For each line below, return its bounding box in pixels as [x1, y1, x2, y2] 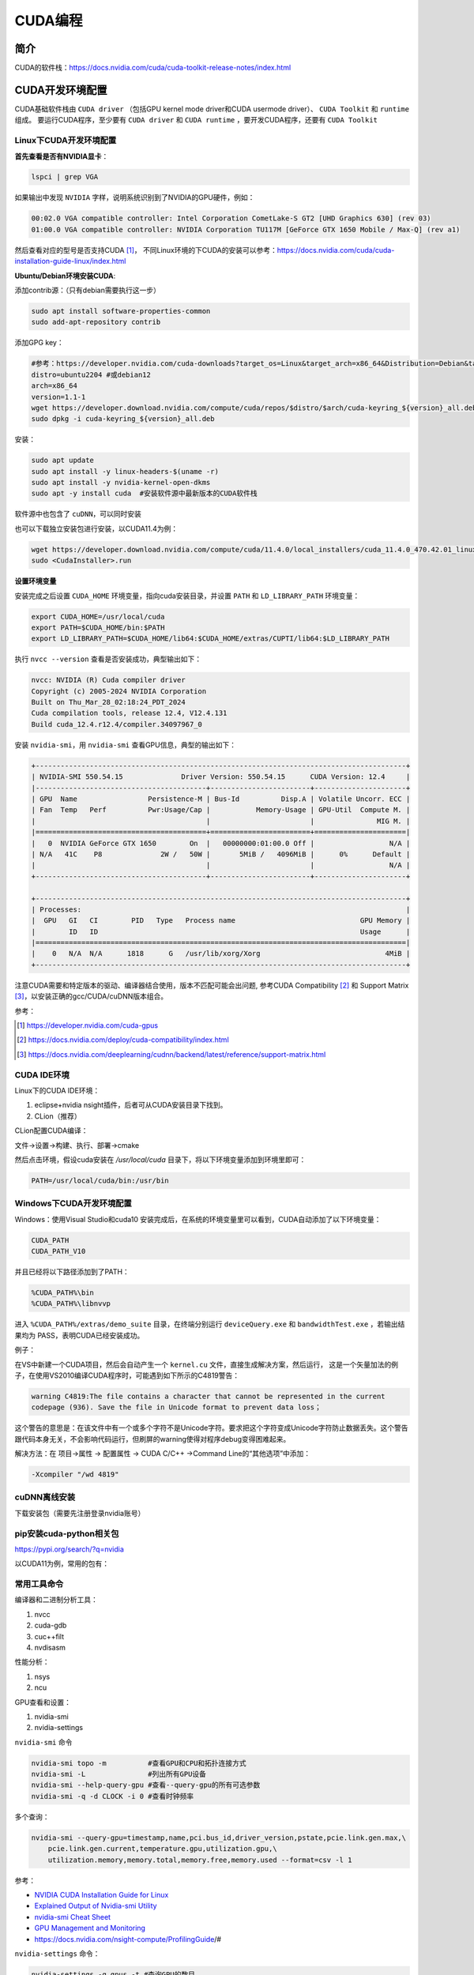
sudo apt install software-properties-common [31, 307, 211, 315]
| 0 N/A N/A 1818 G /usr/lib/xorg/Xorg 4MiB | [31, 949, 411, 958]
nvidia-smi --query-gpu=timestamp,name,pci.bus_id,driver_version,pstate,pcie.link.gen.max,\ [31, 1833, 407, 1842]
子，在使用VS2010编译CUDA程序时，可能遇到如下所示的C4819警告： [14, 1371, 240, 1380]
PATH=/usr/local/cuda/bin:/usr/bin [31, 1176, 169, 1185]
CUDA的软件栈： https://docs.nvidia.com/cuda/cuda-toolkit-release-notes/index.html [14, 63, 292, 73]
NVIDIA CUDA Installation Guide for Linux [34, 1890, 169, 1899]
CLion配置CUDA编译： [14, 1126, 88, 1135]
